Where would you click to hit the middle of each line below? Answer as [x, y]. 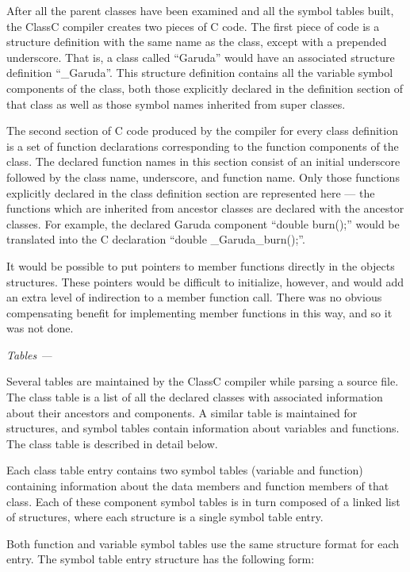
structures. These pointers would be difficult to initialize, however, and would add [205, 281]
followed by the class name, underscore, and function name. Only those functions [203, 177]
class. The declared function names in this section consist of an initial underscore [203, 161]
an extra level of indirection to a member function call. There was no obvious [194, 297]
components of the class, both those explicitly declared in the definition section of [205, 88]
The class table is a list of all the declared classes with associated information [195, 397]
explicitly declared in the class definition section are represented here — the [191, 192]
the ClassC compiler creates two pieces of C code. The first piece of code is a [193, 26]
